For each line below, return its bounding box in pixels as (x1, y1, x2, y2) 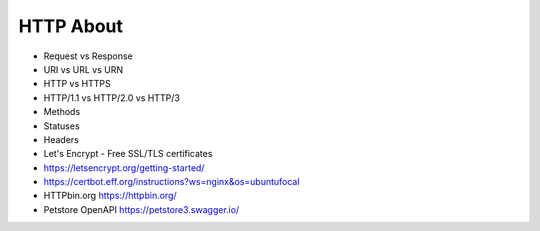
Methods (43, 106, 81, 118)
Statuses (43, 120, 80, 132)
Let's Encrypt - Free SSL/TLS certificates (43, 148, 213, 160)
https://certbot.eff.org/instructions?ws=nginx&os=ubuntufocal (43, 176, 300, 188)
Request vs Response (43, 50, 134, 62)
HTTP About (18, 15, 124, 37)
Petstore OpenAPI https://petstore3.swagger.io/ (43, 203, 240, 215)
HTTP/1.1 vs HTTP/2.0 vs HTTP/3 (43, 91, 180, 104)
